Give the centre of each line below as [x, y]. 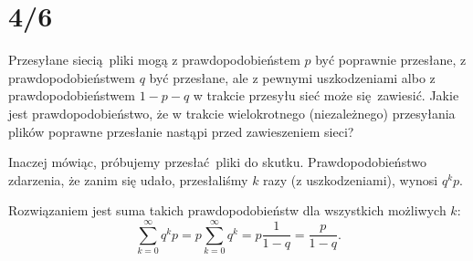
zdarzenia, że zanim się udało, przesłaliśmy [128, 179]
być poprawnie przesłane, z [391, 60]
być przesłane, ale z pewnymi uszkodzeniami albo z [292, 77]
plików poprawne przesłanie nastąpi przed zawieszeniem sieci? [181, 131]
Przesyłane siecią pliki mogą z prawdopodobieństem [154, 60]
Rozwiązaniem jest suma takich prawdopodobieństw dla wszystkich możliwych [227, 210]
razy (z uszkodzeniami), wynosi [351, 179]
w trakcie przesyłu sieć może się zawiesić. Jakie [326, 95]
